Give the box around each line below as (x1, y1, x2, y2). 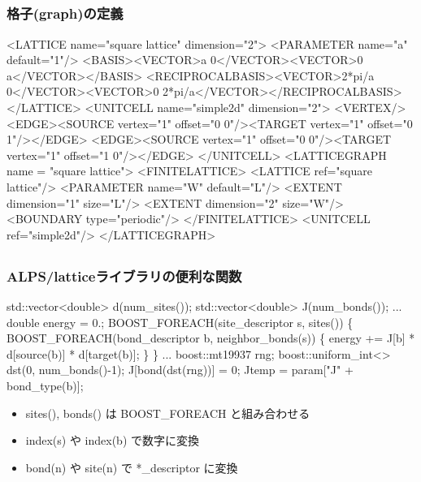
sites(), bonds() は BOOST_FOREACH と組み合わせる (25, 404, 310, 421)
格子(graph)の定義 (7, 3, 124, 24)
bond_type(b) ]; (7, 377, 84, 394)
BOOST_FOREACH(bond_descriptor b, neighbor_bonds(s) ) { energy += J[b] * (7, 329, 415, 346)
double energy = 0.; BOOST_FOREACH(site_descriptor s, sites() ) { (7, 313, 354, 330)
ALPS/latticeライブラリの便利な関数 (7, 265, 242, 286)
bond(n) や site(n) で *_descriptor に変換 (25, 458, 238, 476)
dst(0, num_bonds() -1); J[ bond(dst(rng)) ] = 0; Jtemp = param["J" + (7, 361, 354, 378)
